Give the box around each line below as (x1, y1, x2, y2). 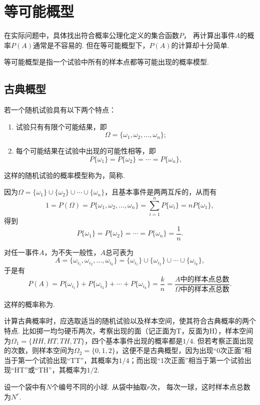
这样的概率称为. (4, 298, 55, 309)
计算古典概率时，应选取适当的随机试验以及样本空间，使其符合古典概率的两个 (4, 315, 256, 326)
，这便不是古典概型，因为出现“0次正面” (115, 345, 244, 355)
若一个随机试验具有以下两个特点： (4, 104, 116, 115)
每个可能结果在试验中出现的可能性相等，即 (15, 145, 156, 156)
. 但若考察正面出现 (193, 335, 253, 345)
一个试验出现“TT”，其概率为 (24, 354, 119, 365)
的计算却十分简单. (171, 39, 229, 50)
